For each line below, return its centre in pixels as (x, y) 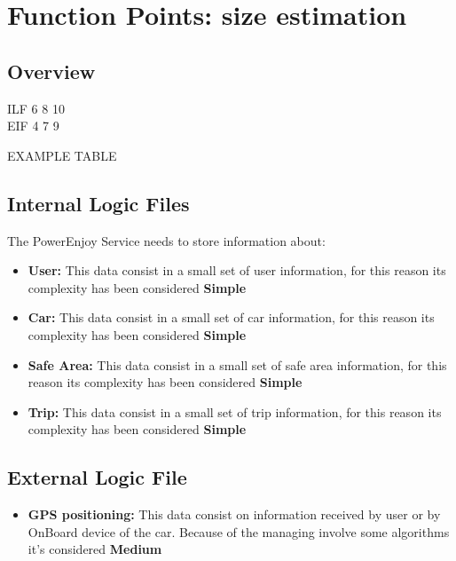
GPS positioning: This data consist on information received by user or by (234, 514)
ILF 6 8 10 (36, 108)
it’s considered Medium (95, 549)
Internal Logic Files (98, 203)
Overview (51, 71)
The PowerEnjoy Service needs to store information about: (166, 240)
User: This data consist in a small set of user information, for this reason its (237, 270)
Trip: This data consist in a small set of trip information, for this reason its (235, 411)
